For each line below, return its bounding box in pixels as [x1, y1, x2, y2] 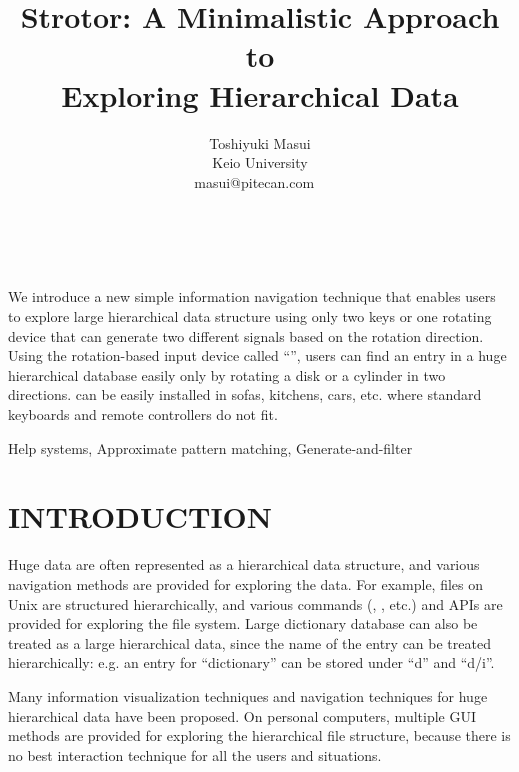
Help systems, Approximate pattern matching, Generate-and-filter [8, 437, 413, 458]
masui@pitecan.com [194, 171, 315, 192]
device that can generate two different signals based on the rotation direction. [8, 325, 484, 346]
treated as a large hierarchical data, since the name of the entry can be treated [8, 632, 491, 653]
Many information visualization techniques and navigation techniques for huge [8, 685, 488, 706]
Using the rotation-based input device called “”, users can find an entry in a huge [8, 345, 507, 366]
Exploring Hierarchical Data [61, 74, 459, 115]
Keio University [212, 152, 308, 173]
